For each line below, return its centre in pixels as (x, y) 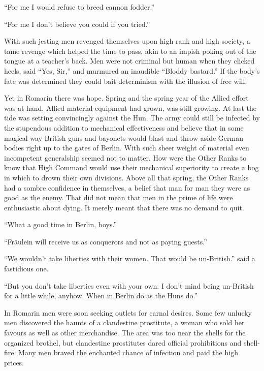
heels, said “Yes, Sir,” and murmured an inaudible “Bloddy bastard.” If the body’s (132, 70)
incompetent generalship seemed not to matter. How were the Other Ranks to (125, 157)
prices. (14, 362)
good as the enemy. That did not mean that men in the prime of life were (119, 197)
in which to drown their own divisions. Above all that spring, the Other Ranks (126, 177)
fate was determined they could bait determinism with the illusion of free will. (126, 81)
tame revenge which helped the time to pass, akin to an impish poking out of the (130, 51)
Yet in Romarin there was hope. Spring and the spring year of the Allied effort (126, 98)
